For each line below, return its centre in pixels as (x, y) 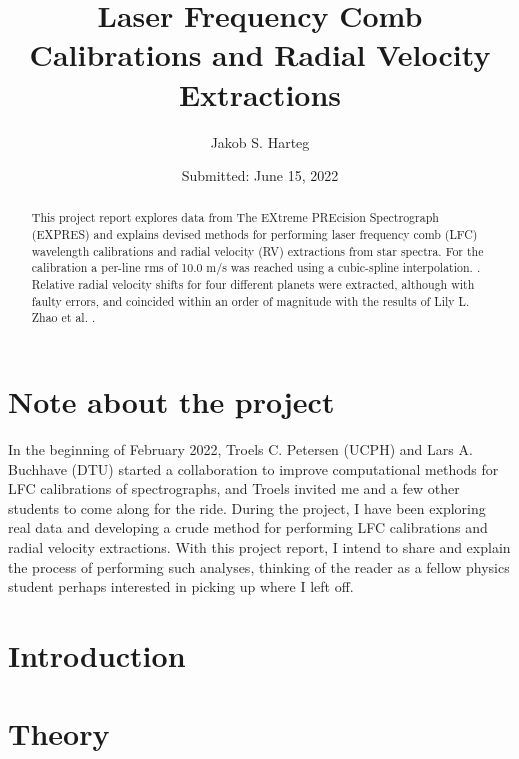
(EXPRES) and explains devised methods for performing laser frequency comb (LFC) (254, 234)
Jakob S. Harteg (260, 141)
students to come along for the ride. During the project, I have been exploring (247, 507)
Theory (59, 733)
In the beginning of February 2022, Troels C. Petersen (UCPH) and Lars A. (240, 449)
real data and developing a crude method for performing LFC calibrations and (248, 527)
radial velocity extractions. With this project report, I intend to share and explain (259, 546)
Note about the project (171, 401)
